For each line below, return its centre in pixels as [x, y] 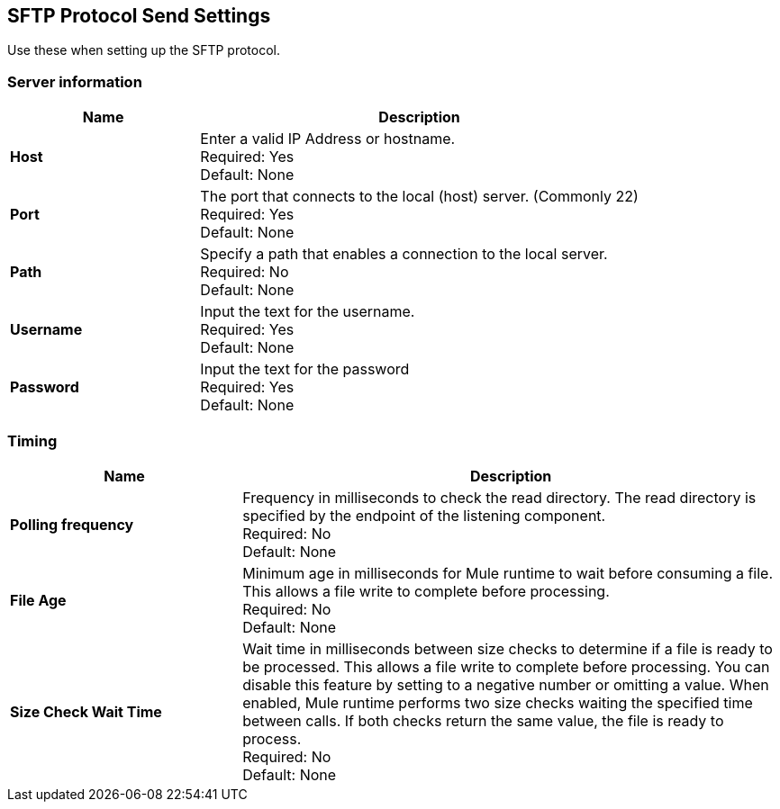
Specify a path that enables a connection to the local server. [404, 254]
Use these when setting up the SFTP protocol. [144, 50]
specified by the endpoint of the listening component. [424, 515]
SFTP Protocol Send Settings [139, 16]
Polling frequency [72, 524]
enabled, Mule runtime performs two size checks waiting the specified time [498, 702]
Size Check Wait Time [86, 711]
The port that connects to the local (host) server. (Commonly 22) [419, 197]
